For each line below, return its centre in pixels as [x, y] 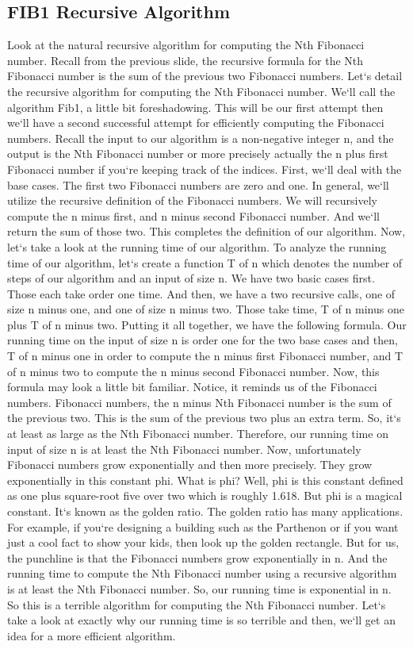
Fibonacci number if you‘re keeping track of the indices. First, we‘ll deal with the [205, 169]
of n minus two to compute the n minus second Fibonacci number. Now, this [193, 371]
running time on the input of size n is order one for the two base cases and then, [203, 340]
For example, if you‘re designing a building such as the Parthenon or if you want [203, 526]
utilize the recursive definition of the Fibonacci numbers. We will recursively [192, 200]
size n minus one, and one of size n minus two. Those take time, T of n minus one [206, 309]
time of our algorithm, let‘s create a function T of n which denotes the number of [205, 262]
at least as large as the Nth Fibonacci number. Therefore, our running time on [198, 434]
